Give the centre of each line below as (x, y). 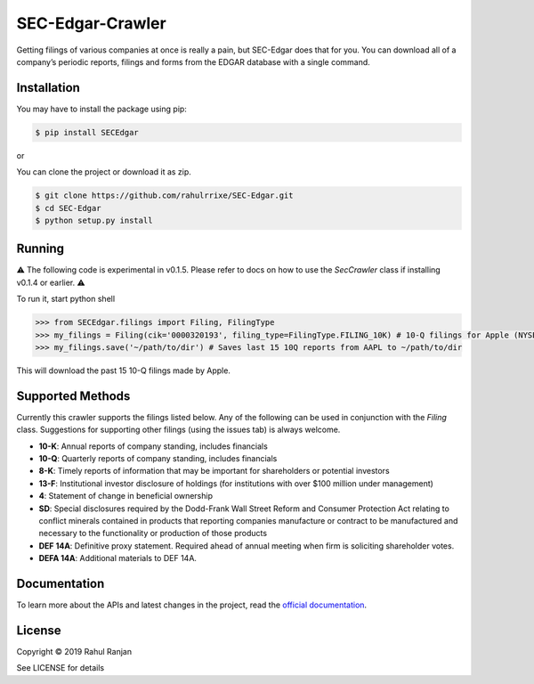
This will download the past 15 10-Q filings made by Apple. (124, 370)
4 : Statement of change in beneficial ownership (126, 496)
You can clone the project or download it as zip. (104, 172)
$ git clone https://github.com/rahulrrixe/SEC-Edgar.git (164, 195)
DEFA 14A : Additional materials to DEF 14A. (118, 558)
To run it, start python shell (66, 299)
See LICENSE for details (61, 668)
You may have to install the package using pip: (101, 109)
